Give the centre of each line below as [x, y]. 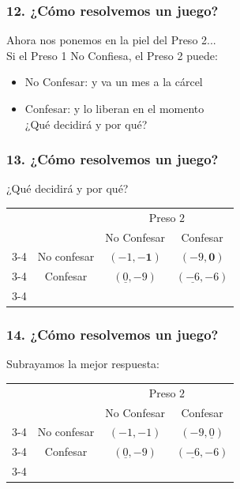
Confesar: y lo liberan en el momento [114, 108]
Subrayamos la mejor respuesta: [83, 364]
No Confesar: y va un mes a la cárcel [114, 82]
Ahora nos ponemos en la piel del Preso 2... [111, 40]
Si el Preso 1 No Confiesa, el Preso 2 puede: [112, 55]
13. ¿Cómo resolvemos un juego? [112, 159]
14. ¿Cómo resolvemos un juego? [112, 335]
